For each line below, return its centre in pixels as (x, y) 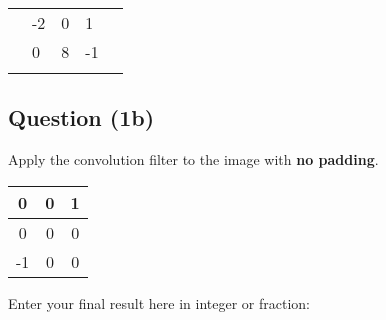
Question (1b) (81, 117)
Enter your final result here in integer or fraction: (159, 302)
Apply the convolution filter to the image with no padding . (193, 159)
